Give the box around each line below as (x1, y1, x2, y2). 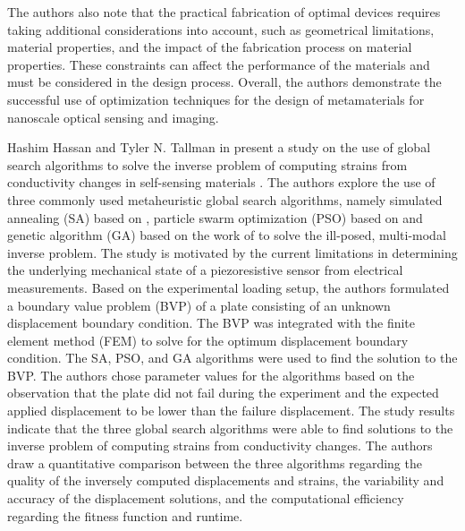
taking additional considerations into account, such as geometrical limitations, (7, 20, 435, 39)
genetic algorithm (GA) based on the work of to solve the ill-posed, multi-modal (7, 226, 446, 244)
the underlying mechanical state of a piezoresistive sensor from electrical (7, 261, 403, 279)
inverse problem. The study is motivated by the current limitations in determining (7, 243, 458, 261)
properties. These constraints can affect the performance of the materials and (7, 55, 430, 73)
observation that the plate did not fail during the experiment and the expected (7, 383, 439, 402)
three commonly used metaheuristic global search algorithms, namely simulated (7, 190, 443, 209)
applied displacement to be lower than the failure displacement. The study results (7, 401, 455, 420)
